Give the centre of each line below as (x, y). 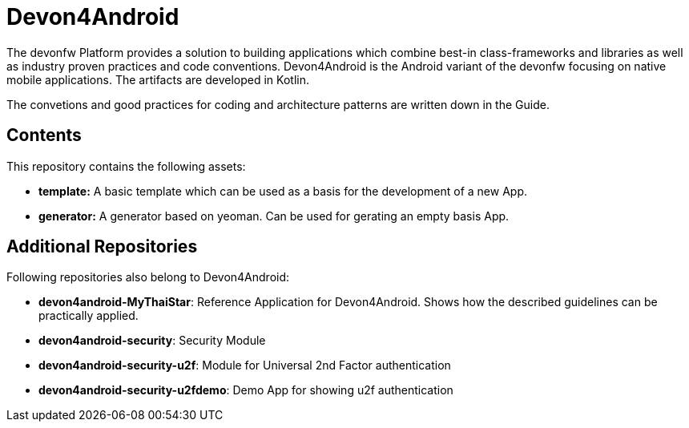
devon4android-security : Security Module (152, 341)
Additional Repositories (102, 247)
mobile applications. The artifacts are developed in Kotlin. (158, 79)
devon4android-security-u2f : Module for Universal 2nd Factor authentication (245, 365)
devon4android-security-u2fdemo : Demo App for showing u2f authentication (246, 390)
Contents (44, 135)
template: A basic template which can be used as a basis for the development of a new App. (283, 191)
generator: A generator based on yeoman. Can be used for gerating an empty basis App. (274, 216)
